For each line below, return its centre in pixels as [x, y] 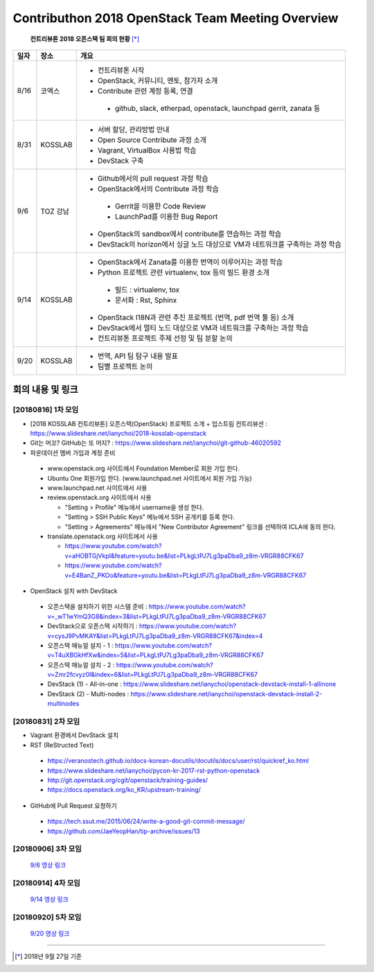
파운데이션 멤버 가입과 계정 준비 [73, 452]
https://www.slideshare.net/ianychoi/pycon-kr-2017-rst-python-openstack [154, 770]
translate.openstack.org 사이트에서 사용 [103, 536]
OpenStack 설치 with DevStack [74, 591]
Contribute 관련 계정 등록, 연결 [145, 91]
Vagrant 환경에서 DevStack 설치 [74, 735]
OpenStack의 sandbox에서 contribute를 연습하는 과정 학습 [189, 233]
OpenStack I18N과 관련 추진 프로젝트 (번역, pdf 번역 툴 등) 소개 [196, 317]
